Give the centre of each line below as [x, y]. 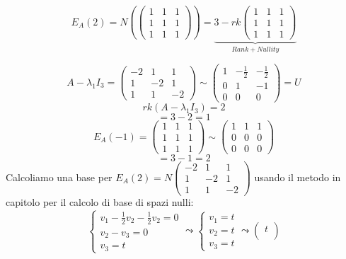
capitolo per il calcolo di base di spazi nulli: [100, 202]
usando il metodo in [298, 177]
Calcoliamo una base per [59, 177]
